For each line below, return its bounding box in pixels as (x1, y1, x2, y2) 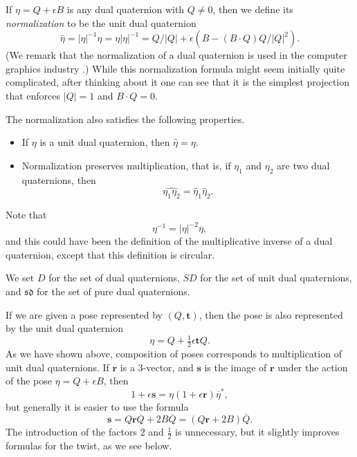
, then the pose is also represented (199, 307, 343, 321)
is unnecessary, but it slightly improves (175, 425, 340, 439)
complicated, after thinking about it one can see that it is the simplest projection (6, 75, 349, 89)
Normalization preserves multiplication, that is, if (21, 158, 231, 172)
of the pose (6, 373, 52, 388)
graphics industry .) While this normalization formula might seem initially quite (6, 61, 345, 75)
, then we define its (212, 2, 293, 16)
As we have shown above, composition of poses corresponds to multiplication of (6, 346, 342, 361)
